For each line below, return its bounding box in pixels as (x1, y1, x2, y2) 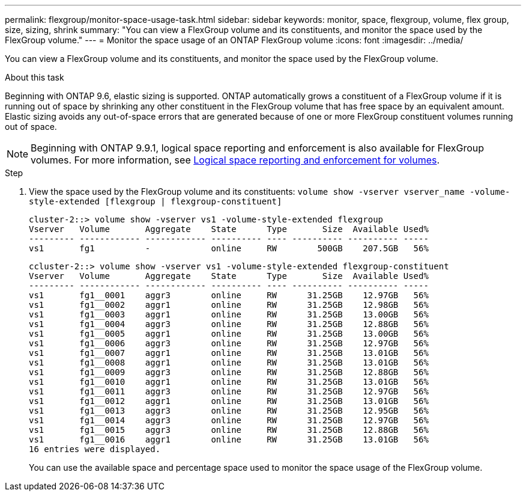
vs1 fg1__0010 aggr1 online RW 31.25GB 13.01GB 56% (29, 377, 429, 387)
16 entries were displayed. (29, 444, 161, 454)
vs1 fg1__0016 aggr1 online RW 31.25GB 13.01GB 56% (29, 435, 429, 444)
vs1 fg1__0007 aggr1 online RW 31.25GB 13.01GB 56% (29, 348, 429, 358)
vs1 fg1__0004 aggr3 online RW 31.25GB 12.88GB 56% (29, 319, 429, 329)
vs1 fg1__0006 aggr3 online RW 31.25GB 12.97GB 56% (29, 338, 429, 348)
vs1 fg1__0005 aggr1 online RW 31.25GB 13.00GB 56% (29, 329, 429, 338)
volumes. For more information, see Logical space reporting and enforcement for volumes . (31, 154, 440, 166)
